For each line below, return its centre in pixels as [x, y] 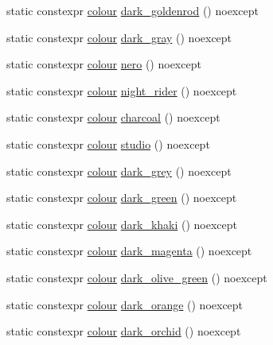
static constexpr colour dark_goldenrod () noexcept [133, 10]
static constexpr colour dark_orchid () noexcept [124, 331]
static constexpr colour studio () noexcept [108, 143]
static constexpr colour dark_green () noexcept [122, 198]
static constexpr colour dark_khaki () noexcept [122, 224]
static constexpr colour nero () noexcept [104, 64]
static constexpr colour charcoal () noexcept [113, 117]
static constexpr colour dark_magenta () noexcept [129, 251]
